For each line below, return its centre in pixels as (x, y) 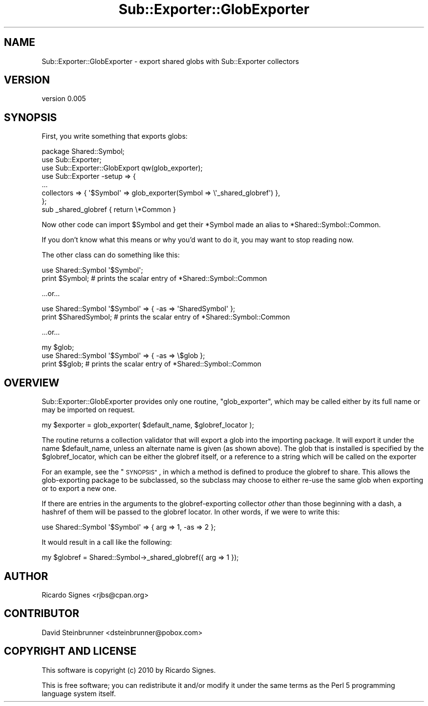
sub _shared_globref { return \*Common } (109, 210)
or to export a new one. (79, 489)
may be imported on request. (88, 410)
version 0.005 (64, 99)
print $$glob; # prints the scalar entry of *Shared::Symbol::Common (151, 364)
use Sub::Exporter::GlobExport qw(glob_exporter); (122, 168)
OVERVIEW (32, 383)
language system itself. (79, 693)
